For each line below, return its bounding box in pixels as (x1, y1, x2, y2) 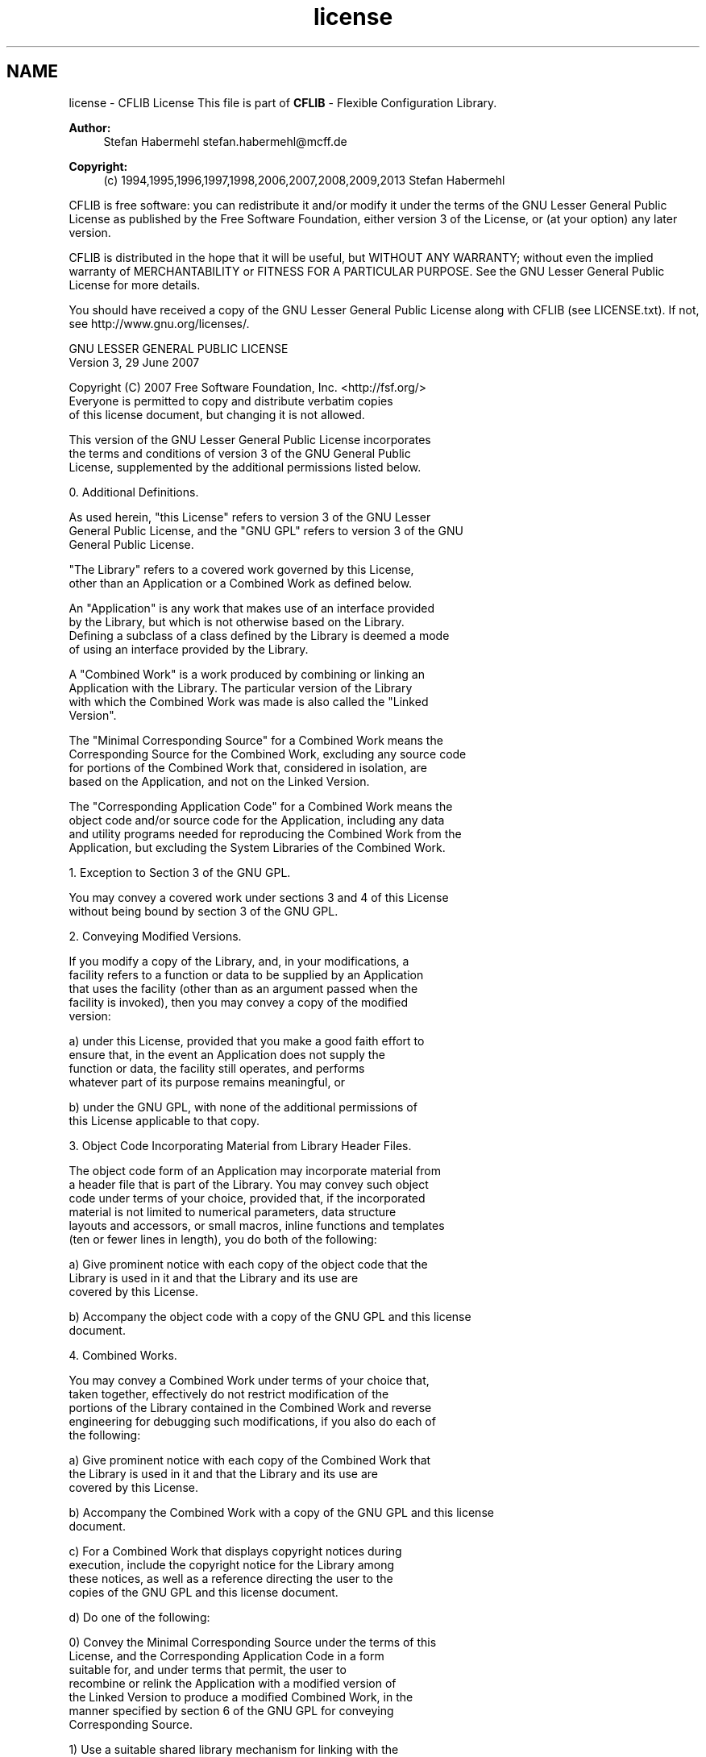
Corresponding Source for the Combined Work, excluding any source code (69, 746, 467, 761)
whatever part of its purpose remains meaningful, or (69, 1074, 346, 1089)
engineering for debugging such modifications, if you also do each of (69, 1414, 436, 1428)
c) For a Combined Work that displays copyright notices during (69, 1543, 402, 1558)
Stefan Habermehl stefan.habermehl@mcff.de (103, 134, 347, 148)
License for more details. (69, 277, 201, 292)
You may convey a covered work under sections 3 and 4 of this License (69, 890, 449, 904)
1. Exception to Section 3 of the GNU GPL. (69, 865, 291, 879)
